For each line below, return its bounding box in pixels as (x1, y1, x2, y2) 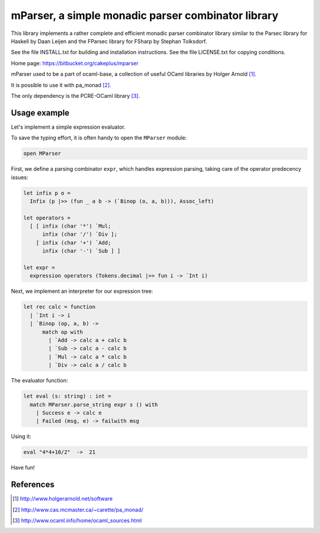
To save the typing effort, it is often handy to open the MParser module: (11, 134, 187, 142)
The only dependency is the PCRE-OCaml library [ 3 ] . (11, 92, 140, 99)
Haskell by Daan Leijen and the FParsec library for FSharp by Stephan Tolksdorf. (11, 37, 207, 44)
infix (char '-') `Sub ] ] (42, 248, 121, 254)
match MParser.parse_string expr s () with (30, 401, 158, 408)
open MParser (23, 150, 62, 157)
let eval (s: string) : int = (23, 393, 111, 400)
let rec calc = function (23, 304, 96, 311)
